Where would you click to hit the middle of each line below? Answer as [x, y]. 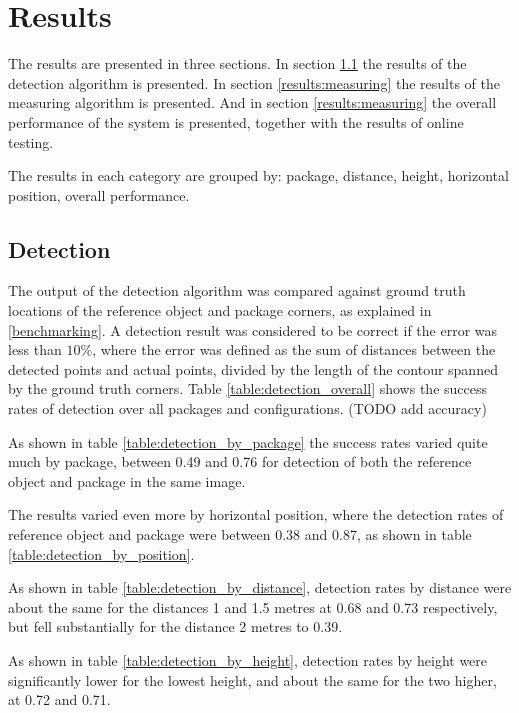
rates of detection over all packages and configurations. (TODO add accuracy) [247, 408]
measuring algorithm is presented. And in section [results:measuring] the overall [252, 102]
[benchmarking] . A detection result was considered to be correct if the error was [253, 329]
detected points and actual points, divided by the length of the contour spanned [253, 368]
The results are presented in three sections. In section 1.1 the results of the [237, 63]
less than [35, 349]
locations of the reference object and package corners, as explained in [220, 310]
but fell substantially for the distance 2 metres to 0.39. [175, 626]
